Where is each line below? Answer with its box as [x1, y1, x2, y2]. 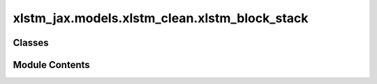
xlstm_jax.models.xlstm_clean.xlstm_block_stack [13, 10, 309, 26]
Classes [13, 37, 49, 49]
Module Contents [13, 59, 90, 71]
